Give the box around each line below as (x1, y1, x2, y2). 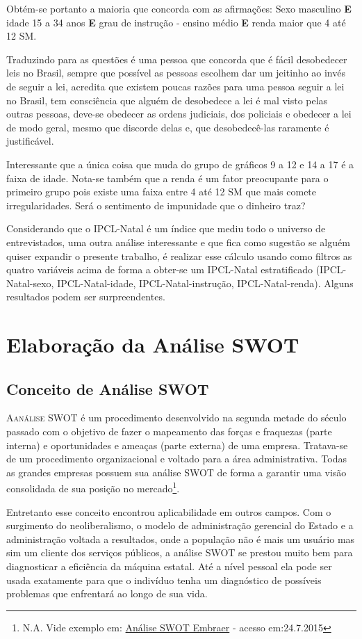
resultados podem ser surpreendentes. (6, 289, 165, 304)
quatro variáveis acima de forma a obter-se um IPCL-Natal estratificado (6, 262, 313, 277)
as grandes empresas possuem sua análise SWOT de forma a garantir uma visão (6, 464, 347, 479)
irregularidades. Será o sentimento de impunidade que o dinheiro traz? (6, 197, 306, 212)
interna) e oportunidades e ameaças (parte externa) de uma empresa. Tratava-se (6, 437, 348, 452)
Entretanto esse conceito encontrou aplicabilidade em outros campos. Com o (6, 504, 331, 519)
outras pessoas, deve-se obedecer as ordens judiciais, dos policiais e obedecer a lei (6, 106, 352, 121)
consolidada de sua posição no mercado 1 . (6, 479, 180, 496)
